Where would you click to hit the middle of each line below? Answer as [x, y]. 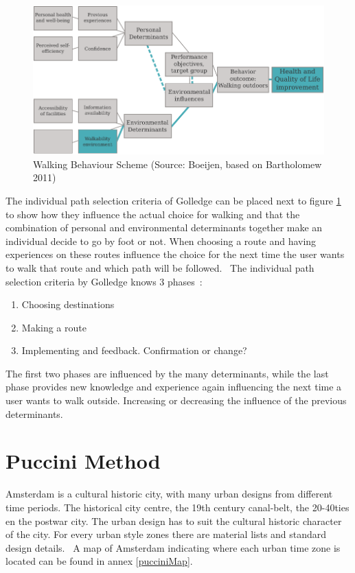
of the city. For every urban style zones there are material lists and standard [166, 534]
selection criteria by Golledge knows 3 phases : [104, 281]
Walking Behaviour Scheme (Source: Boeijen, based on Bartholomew [177, 164]
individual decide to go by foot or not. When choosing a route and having [161, 241]
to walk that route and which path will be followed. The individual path [160, 267]
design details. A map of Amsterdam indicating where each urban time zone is [173, 547]
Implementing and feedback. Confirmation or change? [134, 350]
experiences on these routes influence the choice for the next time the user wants [175, 254]
